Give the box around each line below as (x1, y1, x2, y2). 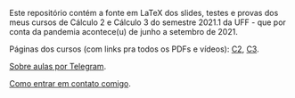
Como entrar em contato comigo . (9, 78, 131, 88)
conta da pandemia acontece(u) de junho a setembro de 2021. (9, 27, 238, 37)
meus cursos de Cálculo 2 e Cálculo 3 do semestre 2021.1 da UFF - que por (9, 17, 287, 28)
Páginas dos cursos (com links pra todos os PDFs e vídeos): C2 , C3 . (9, 44, 260, 54)
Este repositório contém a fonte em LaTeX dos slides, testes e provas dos (9, 8, 279, 18)
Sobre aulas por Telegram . (9, 61, 107, 71)
